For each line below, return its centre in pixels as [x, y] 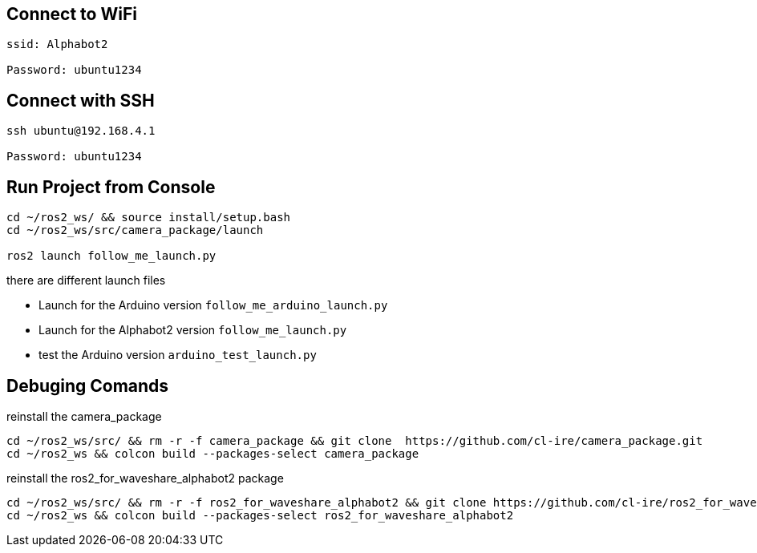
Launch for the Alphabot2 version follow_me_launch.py [193, 330]
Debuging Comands [88, 385]
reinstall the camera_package [84, 416]
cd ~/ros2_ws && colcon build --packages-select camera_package [213, 453]
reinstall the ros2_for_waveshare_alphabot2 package [145, 478]
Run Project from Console [111, 187]
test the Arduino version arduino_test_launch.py [178, 355]
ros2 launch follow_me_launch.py [111, 256]
